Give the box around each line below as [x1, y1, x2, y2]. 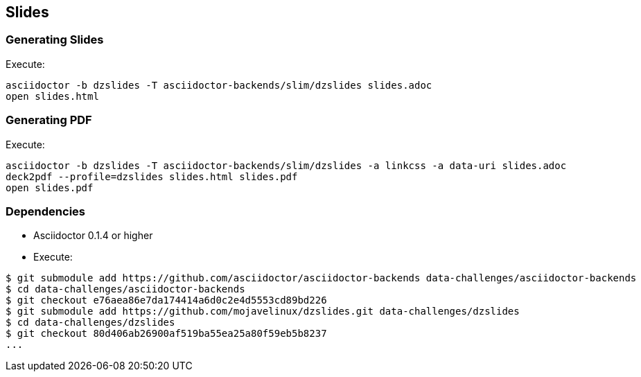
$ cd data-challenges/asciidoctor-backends [6, 283, 245, 295]
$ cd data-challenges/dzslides [6, 317, 175, 328]
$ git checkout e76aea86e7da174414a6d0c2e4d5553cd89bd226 [6, 295, 327, 306]
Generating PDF [6, 113, 92, 128]
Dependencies [6, 204, 86, 218]
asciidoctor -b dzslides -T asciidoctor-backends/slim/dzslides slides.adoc [6, 79, 432, 91]
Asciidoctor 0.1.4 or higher [33, 229, 153, 242]
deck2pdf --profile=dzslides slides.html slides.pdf [6, 170, 298, 182]
